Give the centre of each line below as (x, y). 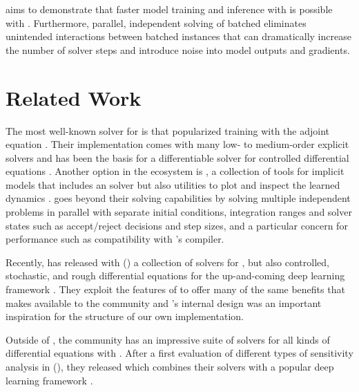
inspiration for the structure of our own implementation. (125, 316)
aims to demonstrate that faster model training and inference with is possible (169, 9)
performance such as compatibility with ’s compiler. (115, 239)
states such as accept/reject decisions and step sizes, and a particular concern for (177, 225)
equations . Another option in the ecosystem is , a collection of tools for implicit (175, 171)
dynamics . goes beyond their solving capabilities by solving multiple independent (178, 198)
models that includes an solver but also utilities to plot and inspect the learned (173, 184)
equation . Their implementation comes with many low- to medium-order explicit (177, 144)
